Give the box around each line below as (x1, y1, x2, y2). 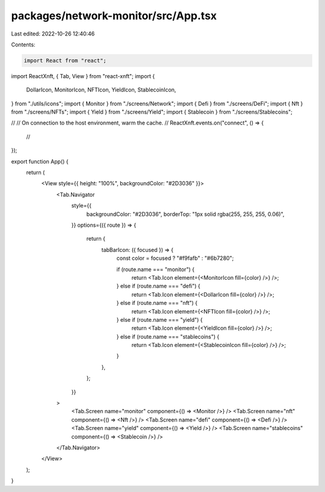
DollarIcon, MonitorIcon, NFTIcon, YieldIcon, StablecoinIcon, (26, 86, 176, 93)
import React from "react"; (23, 57, 107, 64)
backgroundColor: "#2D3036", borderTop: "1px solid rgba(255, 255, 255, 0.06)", (86, 211, 285, 218)
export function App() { (11, 158, 69, 165)
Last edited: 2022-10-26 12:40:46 (11, 30, 95, 37)
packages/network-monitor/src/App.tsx (11, 9, 217, 22)
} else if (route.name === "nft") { (116, 300, 198, 307)
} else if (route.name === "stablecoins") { (116, 333, 220, 340)
